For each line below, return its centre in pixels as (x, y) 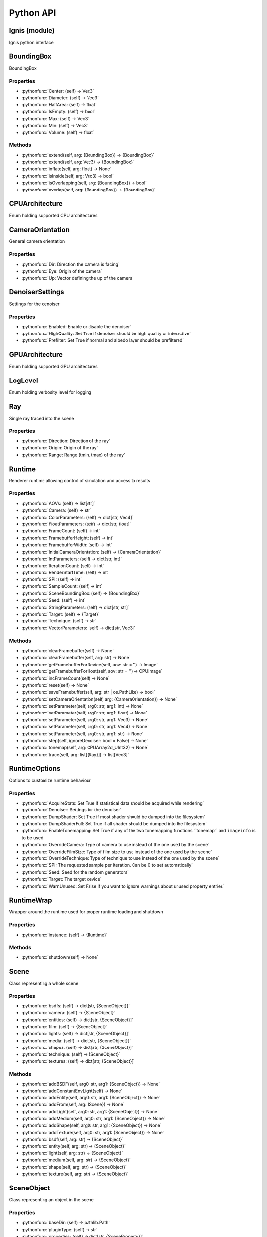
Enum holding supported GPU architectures (54, 367)
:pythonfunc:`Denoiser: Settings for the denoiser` (71, 810)
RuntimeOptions (35, 769)
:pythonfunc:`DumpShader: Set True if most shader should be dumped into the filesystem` (113, 817)
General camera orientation (37, 241)
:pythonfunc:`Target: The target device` (62, 879)
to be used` (33, 837)
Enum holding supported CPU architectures (53, 216)
